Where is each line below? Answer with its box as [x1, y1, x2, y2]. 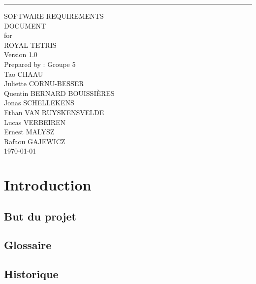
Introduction [4, 175, 92, 195]
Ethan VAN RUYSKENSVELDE [4, 107, 104, 117]
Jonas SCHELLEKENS [4, 97, 74, 108]
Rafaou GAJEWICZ [4, 136, 65, 146]
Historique [4, 266, 59, 282]
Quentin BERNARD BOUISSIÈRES [4, 88, 115, 98]
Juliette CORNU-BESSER [4, 78, 84, 89]
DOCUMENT [4, 20, 46, 31]
